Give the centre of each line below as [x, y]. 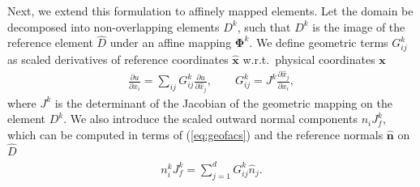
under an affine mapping [171, 42]
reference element [50, 42]
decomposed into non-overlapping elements [114, 26]
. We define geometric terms [319, 42]
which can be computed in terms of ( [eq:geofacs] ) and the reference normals [195, 134]
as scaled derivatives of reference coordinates [118, 59]
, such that [264, 26]
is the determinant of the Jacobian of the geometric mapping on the [223, 102]
